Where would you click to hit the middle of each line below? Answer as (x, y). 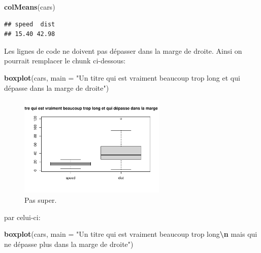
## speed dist (30, 24)
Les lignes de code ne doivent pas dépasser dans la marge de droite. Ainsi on (123, 50)
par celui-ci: (22, 217)
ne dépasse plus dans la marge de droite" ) (69, 244)
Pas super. (41, 200)
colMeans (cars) (30, 7)
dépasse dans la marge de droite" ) (57, 87)
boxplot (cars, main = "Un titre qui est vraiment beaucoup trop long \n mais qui (131, 234)
